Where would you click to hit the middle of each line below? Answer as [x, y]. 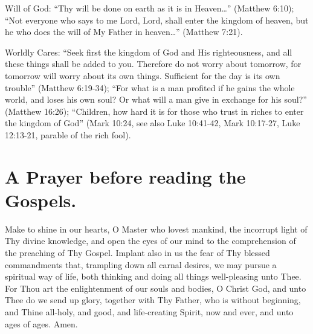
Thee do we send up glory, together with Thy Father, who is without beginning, [153, 300]
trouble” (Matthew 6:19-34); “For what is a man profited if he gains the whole [150, 87]
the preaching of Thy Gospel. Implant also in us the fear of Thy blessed [137, 253]
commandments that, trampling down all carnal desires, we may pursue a [141, 264]
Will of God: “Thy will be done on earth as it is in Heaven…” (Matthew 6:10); [150, 8]
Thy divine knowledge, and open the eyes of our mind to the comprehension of [150, 241]
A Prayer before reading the [125, 176]
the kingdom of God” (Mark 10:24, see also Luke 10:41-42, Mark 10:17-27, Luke [153, 123]
